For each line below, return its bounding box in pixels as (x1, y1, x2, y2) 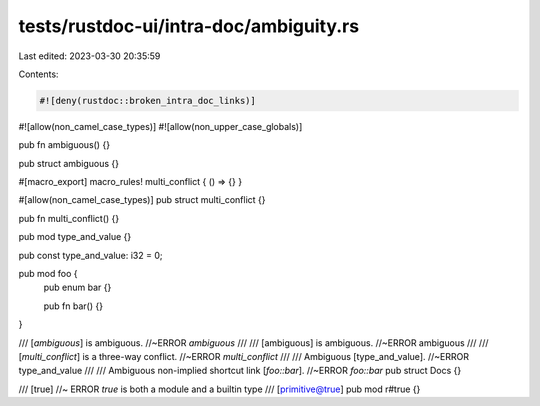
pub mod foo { (18, 268, 78, 280)
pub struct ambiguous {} (18, 157, 120, 169)
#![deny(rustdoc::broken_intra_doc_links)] (39, 95, 257, 106)
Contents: (18, 68, 59, 80)
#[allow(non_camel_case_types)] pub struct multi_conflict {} (18, 194, 266, 206)
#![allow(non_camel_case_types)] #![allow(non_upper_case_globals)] (18, 120, 303, 132)
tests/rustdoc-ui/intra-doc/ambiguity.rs (18, 15, 360, 37)
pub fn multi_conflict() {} (18, 212, 120, 224)
